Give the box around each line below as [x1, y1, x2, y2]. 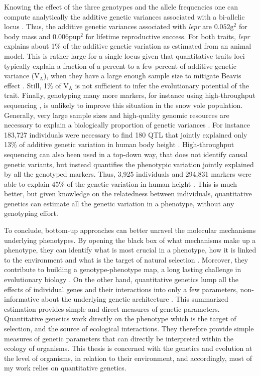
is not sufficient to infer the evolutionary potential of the [75, 80, 249, 90]
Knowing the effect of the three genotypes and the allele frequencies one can [4, 2, 238, 12]
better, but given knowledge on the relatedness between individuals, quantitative [4, 188, 252, 199]
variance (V [4, 70, 40, 81]
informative [4, 294, 39, 304]
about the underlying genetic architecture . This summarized [41, 294, 228, 304]
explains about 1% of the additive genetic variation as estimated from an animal [4, 41, 251, 51]
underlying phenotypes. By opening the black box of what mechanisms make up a [4, 234, 256, 245]
